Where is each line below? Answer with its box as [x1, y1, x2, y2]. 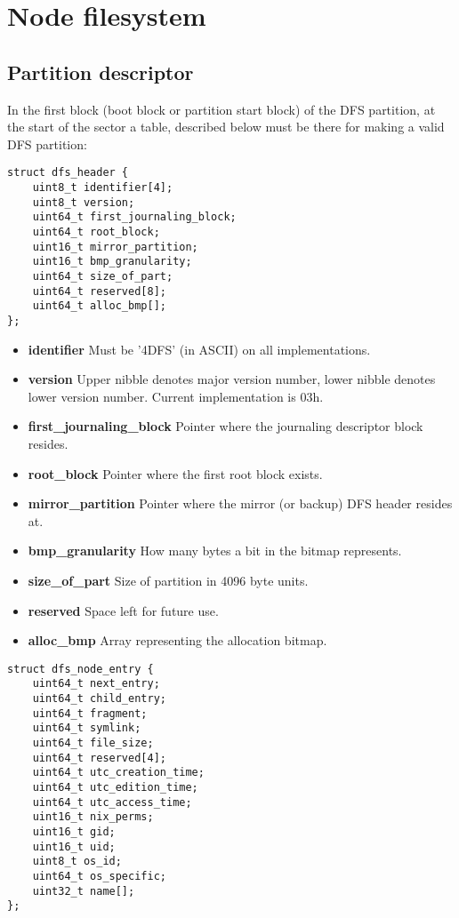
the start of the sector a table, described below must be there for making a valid [7, 117, 445, 136]
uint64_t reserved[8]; [32, 284, 166, 298]
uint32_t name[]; [32, 884, 135, 898]
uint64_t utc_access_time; [32, 795, 192, 809]
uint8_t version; [32, 196, 135, 209]
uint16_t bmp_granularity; [32, 255, 192, 268]
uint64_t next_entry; [32, 677, 160, 690]
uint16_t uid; [32, 840, 116, 853]
